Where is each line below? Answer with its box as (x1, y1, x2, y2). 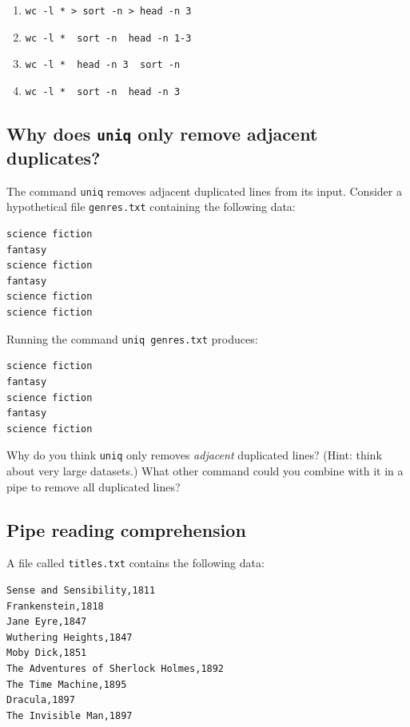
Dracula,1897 (6, 694, 75, 706)
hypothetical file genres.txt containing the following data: (6, 198, 296, 215)
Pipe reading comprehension (6, 517, 246, 542)
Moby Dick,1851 (6, 647, 87, 659)
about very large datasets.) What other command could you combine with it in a (6, 462, 404, 479)
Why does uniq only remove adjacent (6, 121, 318, 146)
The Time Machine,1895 (6, 678, 127, 690)
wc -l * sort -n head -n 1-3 (25, 32, 192, 44)
